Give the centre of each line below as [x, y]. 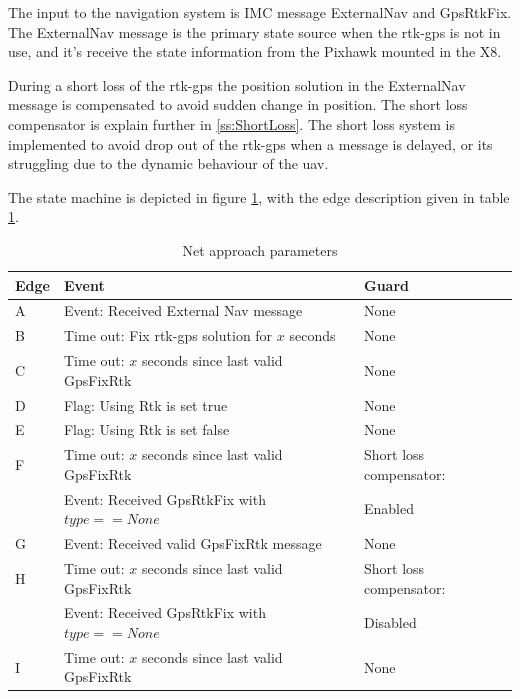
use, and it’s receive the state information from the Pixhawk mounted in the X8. [255, 51]
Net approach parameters [260, 249]
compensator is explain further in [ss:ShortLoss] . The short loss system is [231, 123]
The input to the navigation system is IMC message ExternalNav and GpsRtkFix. [260, 12]
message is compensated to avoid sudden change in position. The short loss [238, 104]
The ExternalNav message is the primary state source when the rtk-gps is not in [254, 31]
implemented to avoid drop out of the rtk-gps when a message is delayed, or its [250, 143]
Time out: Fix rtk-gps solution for [168, 335]
